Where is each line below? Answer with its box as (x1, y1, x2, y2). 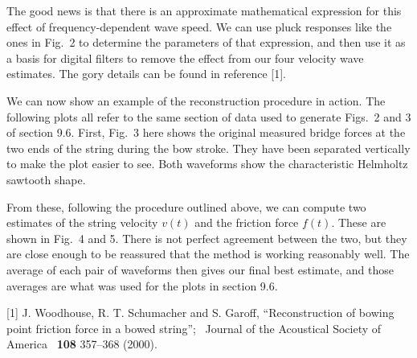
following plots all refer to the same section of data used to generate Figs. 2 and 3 (6, 108, 411, 125)
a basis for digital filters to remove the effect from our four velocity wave (6, 49, 364, 66)
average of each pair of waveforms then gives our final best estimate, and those (6, 261, 394, 278)
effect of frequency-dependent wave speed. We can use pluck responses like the (6, 18, 392, 35)
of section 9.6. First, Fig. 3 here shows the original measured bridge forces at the (6, 124, 406, 141)
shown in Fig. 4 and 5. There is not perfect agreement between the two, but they (6, 229, 407, 246)
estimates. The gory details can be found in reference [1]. (6, 65, 286, 82)
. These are (331, 214, 386, 231)
